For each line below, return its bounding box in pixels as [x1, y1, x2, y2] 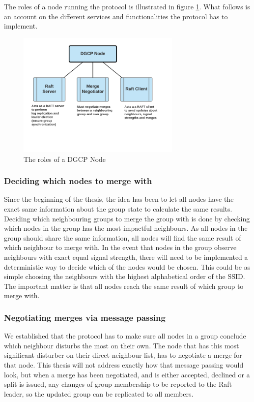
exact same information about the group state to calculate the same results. [4, 203, 232, 214]
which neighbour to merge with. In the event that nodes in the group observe [4, 242, 237, 252]
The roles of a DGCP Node [24, 154, 106, 164]
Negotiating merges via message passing [4, 311, 166, 323]
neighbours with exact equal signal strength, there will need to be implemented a [4, 251, 248, 262]
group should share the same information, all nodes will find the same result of [4, 232, 241, 243]
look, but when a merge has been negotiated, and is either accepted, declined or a [4, 369, 250, 379]
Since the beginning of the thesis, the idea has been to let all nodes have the [4, 194, 234, 204]
